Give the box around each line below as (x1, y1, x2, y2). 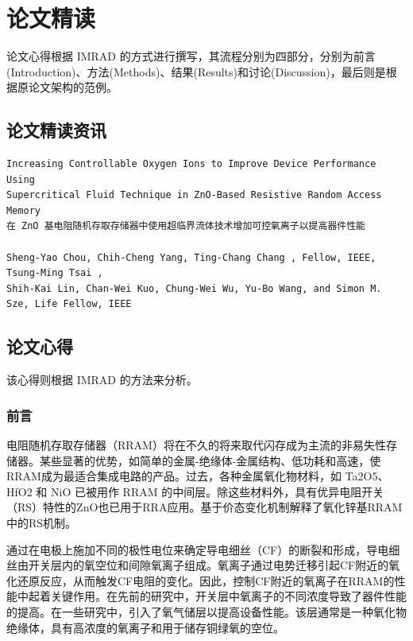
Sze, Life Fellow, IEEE (6, 298, 132, 310)
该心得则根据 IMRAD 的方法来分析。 (6, 371, 198, 388)
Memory (6, 204, 41, 216)
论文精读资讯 (6, 118, 106, 142)
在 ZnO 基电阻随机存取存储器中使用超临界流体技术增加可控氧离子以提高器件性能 (6, 220, 365, 232)
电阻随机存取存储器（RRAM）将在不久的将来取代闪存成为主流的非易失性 (6, 437, 386, 453)
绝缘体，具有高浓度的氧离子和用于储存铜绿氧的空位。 (6, 619, 284, 635)
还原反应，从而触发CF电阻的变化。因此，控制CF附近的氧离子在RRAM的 (17, 572, 395, 589)
